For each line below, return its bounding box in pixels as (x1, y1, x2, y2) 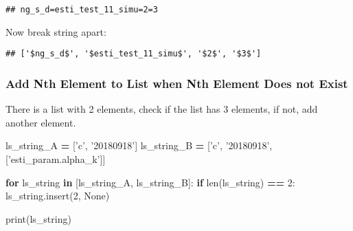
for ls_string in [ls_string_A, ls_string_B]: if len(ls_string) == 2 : (5, 175, 295, 189)
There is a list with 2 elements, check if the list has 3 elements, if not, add (5, 102, 318, 116)
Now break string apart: (5, 24, 106, 38)
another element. (5, 115, 76, 129)
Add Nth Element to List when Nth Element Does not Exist (5, 74, 348, 91)
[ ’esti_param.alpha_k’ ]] (5, 151, 106, 166)
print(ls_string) (5, 211, 71, 225)
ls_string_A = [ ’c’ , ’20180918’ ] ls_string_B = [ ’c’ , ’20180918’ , (5, 138, 273, 153)
